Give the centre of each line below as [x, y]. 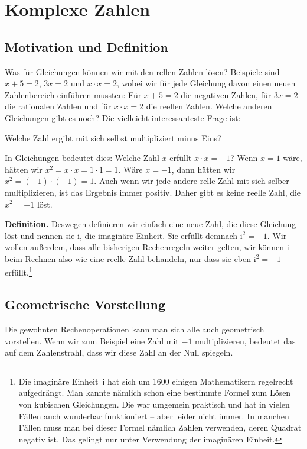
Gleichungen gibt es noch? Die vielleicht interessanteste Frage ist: [123, 117]
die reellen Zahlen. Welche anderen [209, 106]
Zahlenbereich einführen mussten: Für [73, 94]
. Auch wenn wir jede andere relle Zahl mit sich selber [192, 181]
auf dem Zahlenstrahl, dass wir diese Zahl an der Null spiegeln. [119, 352]
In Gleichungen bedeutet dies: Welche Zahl [82, 158]
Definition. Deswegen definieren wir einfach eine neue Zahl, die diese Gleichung [151, 224]
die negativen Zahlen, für [226, 94]
